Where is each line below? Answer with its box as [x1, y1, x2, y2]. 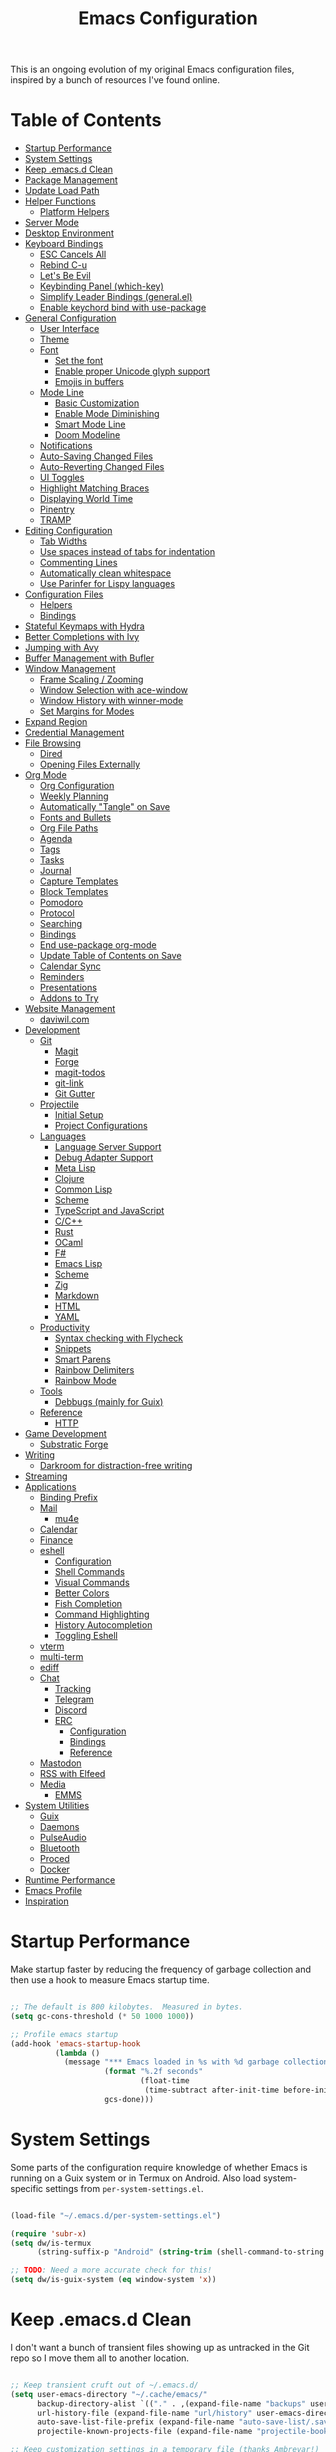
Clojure [54, 1173, 85, 1185]
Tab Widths [39, 535, 88, 547]
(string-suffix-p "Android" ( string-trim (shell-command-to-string [36, 2247, 325, 2257]
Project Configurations [54, 1120, 148, 1132]
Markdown [54, 1290, 100, 1302]
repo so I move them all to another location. [10, 2352, 190, 2364]
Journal [39, 865, 72, 877]
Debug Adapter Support [54, 1152, 154, 1164]
